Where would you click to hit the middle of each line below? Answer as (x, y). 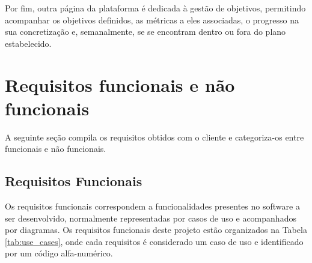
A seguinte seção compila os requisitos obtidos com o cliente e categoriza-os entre (154, 137)
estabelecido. (28, 43)
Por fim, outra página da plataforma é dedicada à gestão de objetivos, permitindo (155, 8)
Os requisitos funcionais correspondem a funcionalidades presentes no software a (152, 206)
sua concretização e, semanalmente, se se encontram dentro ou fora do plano (145, 32)
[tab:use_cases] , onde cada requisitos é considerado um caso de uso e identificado (154, 241)
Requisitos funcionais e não (120, 84)
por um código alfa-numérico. (59, 253)
